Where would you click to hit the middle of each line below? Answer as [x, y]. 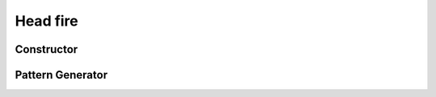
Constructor [46, 49]
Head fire [46, 21]
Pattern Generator [61, 75]
